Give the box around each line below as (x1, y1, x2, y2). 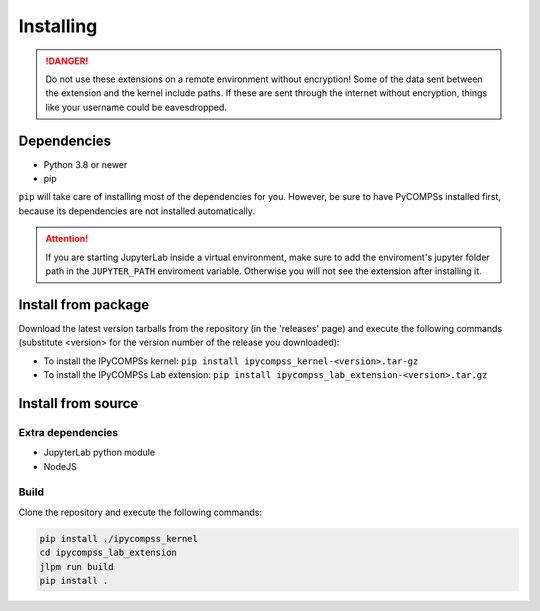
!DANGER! (45, 55, 89, 67)
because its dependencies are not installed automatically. (18, 205, 255, 217)
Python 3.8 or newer (43, 158, 128, 170)
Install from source (18, 395, 139, 412)
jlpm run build (39, 561, 114, 572)
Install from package (18, 296, 150, 313)
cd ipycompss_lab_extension (39, 547, 177, 559)
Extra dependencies (18, 425, 119, 439)
